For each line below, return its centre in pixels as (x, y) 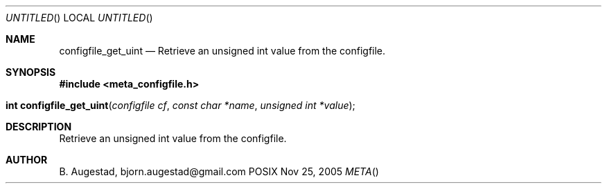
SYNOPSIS (31, 72)
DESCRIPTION (39, 127)
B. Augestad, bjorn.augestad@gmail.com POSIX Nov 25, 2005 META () (219, 171)
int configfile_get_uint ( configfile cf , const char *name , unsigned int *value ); (181, 105)
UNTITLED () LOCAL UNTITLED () (79, 18)
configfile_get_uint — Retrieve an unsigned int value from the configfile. (222, 51)
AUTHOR (27, 160)
